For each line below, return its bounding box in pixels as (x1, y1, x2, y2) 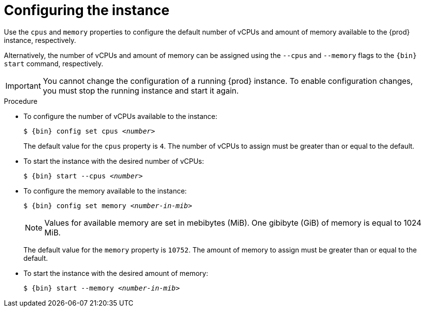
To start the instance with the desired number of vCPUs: (23, 156, 204, 165)
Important (5, 80, 41, 91)
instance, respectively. (4, 36, 76, 44)
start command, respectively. (4, 59, 103, 68)
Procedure (4, 97, 38, 105)
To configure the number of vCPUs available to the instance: (23, 112, 218, 120)
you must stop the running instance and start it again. (42, 85, 239, 96)
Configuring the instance (4, 2, 170, 19)
